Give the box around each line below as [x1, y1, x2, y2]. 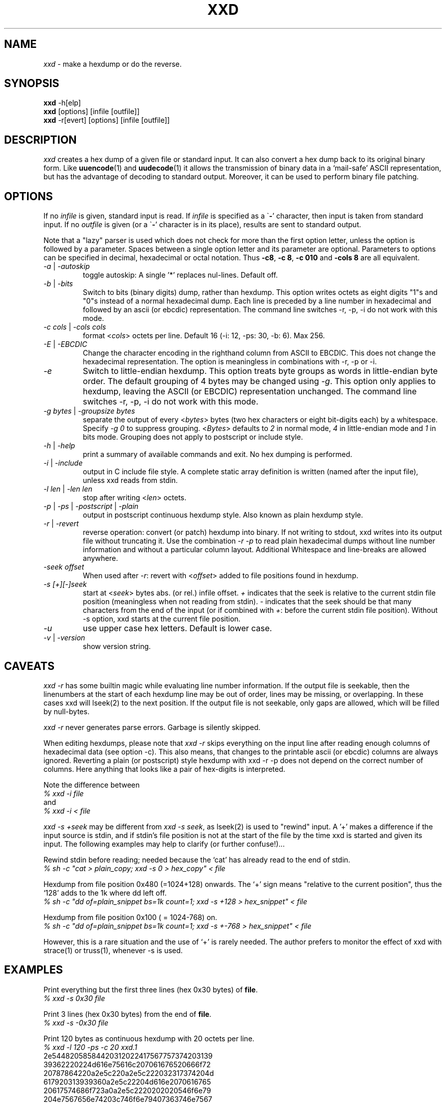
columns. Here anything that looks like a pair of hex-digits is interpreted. [43, 764, 286, 773]
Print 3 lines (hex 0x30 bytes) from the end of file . [43, 1009, 212, 1018]
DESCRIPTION [4, 133, 77, 146]
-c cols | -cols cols [43, 322, 106, 332]
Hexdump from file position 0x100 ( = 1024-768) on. [43, 912, 217, 922]
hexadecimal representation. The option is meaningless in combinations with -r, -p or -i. [82, 357, 377, 366]
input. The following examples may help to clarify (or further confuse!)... [43, 839, 285, 848]
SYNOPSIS [4, 77, 60, 90]
